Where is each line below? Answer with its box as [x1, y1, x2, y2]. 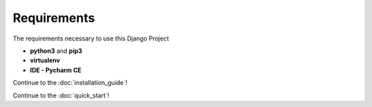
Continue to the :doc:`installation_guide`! [12, 79, 127, 87]
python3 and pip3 [30, 47, 83, 55]
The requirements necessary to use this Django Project [12, 34, 169, 43]
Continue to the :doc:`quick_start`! [12, 91, 110, 99]
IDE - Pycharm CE [30, 66, 82, 74]
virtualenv [30, 56, 61, 64]
